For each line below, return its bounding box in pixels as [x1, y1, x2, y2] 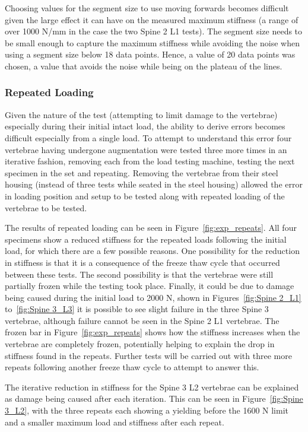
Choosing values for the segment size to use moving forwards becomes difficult [5, 2, 289, 14]
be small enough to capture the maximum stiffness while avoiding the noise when [5, 36, 300, 49]
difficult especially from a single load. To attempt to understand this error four [5, 131, 292, 144]
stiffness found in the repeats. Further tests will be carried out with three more [5, 349, 292, 361]
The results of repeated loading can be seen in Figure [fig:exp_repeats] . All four [5, 221, 297, 234]
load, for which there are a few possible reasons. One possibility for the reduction [5, 244, 300, 257]
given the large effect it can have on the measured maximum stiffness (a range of [5, 13, 299, 26]
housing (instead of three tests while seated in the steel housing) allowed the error [5, 178, 303, 190]
